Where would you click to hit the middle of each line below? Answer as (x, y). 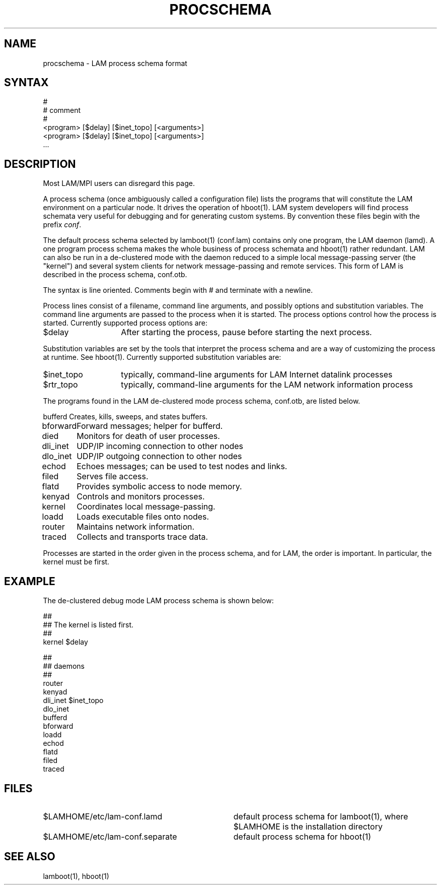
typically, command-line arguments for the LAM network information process (267, 385)
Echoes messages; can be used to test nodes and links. (182, 466)
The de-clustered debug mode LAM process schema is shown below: (158, 601)
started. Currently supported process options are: (125, 323)
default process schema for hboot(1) (302, 836)
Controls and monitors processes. (141, 497)
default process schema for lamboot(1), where (321, 816)
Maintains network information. (136, 527)
